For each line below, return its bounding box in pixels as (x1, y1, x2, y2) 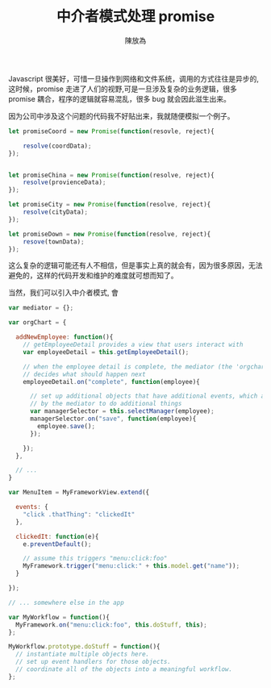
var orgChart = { (8, 319, 67, 327)
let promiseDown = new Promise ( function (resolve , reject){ (8, 230, 211, 238)
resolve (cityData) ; (23, 208, 89, 216)
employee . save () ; (37, 422, 95, 430)
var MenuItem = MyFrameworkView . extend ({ (8, 489, 150, 497)
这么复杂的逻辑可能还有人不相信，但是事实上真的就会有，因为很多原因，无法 (8, 261, 263, 270)
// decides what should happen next (23, 370, 147, 378)
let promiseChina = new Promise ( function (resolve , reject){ (8, 171, 215, 179)
